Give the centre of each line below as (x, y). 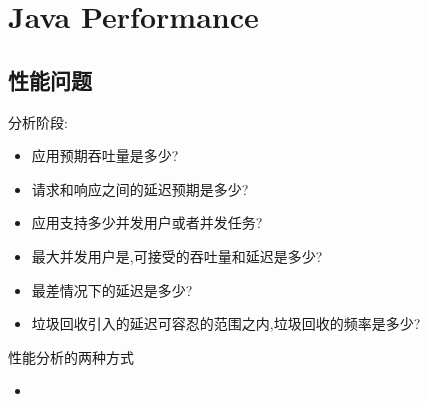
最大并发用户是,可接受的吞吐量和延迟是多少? (177, 255)
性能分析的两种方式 (71, 356)
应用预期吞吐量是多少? (105, 155)
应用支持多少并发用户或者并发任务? (147, 222)
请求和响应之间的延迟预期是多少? (140, 188)
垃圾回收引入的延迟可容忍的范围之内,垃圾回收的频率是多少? (226, 323)
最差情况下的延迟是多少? (112, 289)
